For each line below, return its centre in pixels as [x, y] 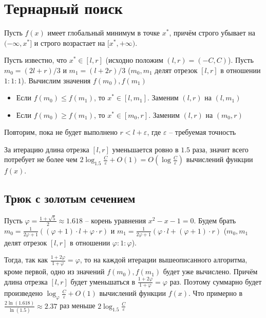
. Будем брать [215, 220]
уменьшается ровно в [145, 149]
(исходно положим [134, 60]
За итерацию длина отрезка [47, 149]
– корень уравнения [116, 220]
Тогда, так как [26, 260]
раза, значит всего [220, 149]
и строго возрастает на [70, 42]
